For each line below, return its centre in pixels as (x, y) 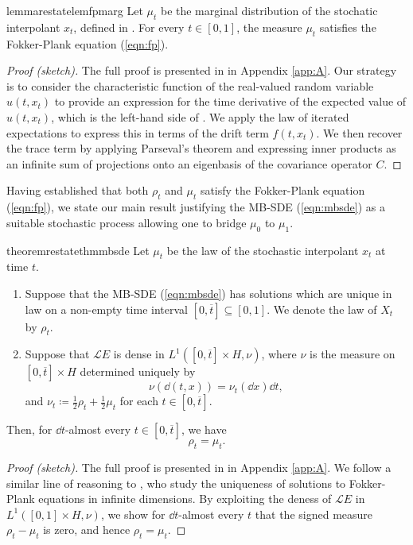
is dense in (139, 354)
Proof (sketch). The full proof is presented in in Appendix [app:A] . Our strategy (202, 70)
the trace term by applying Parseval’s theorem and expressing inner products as (201, 148)
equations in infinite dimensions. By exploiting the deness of (185, 499)
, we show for (133, 514)
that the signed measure (314, 514)
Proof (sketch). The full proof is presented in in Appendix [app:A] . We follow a (199, 468)
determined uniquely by (138, 371)
